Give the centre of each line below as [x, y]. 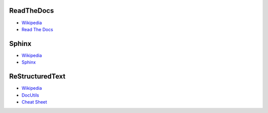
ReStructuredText [37, 76]
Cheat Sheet [34, 102]
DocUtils [30, 95]
